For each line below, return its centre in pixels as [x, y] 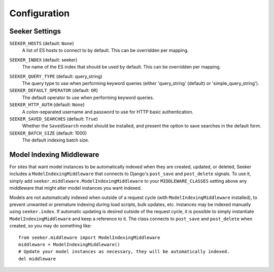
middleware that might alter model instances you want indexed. [76, 188]
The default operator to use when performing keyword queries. [88, 97]
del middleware [37, 259]
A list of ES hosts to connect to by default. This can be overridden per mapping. [105, 50]
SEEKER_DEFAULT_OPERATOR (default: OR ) [54, 90]
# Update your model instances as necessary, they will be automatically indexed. [124, 252]
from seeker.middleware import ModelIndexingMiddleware [89, 237]
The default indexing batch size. [56, 140]
